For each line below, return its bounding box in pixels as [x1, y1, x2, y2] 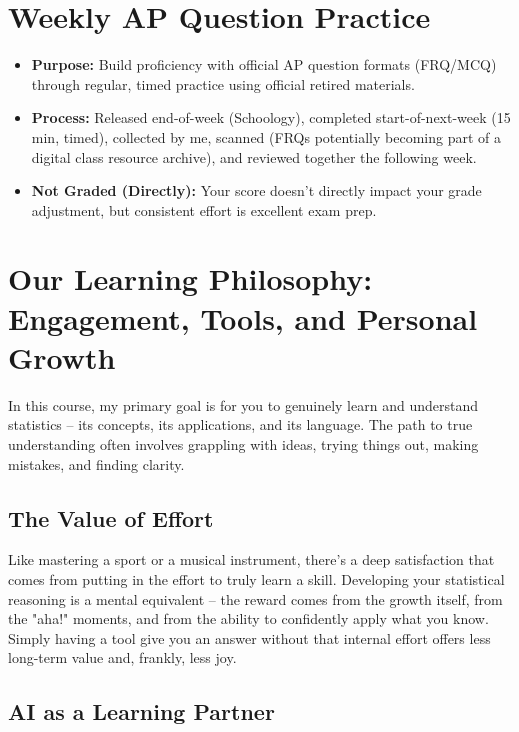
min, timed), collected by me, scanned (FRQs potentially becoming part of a [31, 126, 501, 147]
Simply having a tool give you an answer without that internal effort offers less [8, 627, 491, 648]
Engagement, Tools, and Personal [8, 297, 478, 338]
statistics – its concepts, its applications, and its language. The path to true [8, 414, 473, 435]
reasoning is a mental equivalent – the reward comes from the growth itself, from [8, 588, 503, 609]
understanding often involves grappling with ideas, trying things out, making [8, 433, 479, 454]
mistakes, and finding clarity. [8, 453, 185, 474]
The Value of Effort [8, 502, 214, 533]
